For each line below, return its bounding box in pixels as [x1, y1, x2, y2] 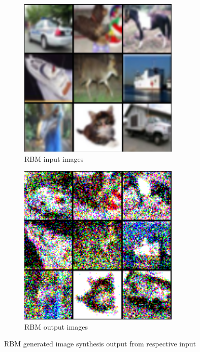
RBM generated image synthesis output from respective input [4, 338, 196, 349]
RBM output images [24, 321, 88, 332]
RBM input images [24, 153, 84, 164]
